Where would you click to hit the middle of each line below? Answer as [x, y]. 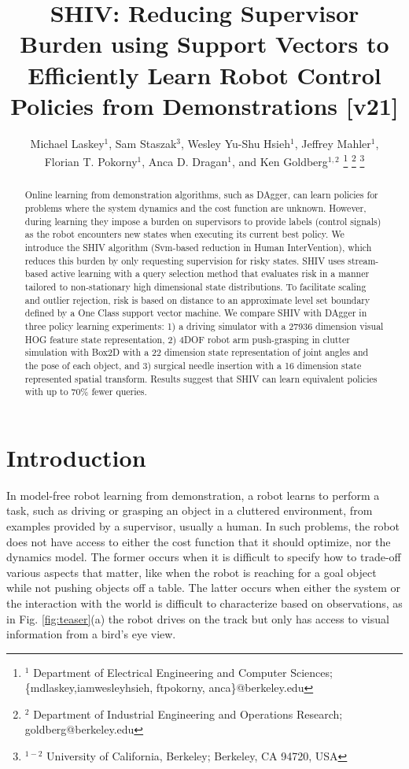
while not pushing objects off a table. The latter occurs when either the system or [204, 588]
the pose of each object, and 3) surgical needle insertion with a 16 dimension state [193, 365]
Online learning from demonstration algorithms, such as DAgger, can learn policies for [201, 195]
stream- [363, 260]
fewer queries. [119, 392]
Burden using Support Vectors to [204, 44]
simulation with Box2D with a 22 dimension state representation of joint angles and [197, 352]
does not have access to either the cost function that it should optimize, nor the [199, 541]
